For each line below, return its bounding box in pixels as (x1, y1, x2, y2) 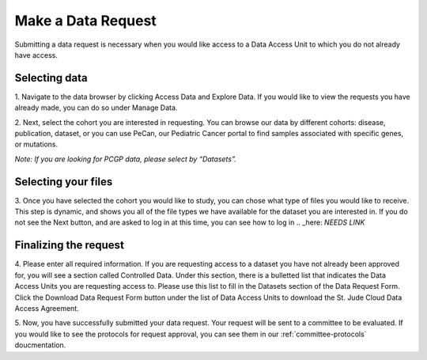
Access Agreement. (14, 303, 79, 313)
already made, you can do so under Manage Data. (14, 103, 178, 112)
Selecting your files (14, 175, 113, 188)
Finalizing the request (14, 238, 124, 252)
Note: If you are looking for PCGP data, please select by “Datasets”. (14, 154, 237, 164)
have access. (14, 50, 59, 59)
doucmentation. (14, 340, 66, 350)
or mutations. (14, 139, 59, 150)
